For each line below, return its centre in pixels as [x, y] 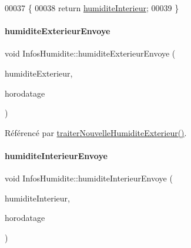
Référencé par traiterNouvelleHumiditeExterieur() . [96, 132]
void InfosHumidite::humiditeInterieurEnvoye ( [89, 178]
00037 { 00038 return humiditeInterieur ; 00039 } [92, 8]
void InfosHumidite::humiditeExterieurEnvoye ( [90, 53]
